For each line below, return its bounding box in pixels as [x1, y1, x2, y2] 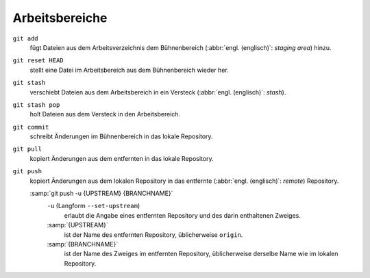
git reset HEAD [12, 57, 64, 64]
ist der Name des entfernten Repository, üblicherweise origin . [64, 230, 243, 239]
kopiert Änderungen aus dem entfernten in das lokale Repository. [29, 154, 214, 162]
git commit [12, 123, 49, 131]
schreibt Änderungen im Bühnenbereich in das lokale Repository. [29, 132, 213, 140]
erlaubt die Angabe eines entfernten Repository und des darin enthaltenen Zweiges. [64, 211, 301, 219]
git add [12, 34, 39, 42]
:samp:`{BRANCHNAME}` [47, 240, 119, 248]
